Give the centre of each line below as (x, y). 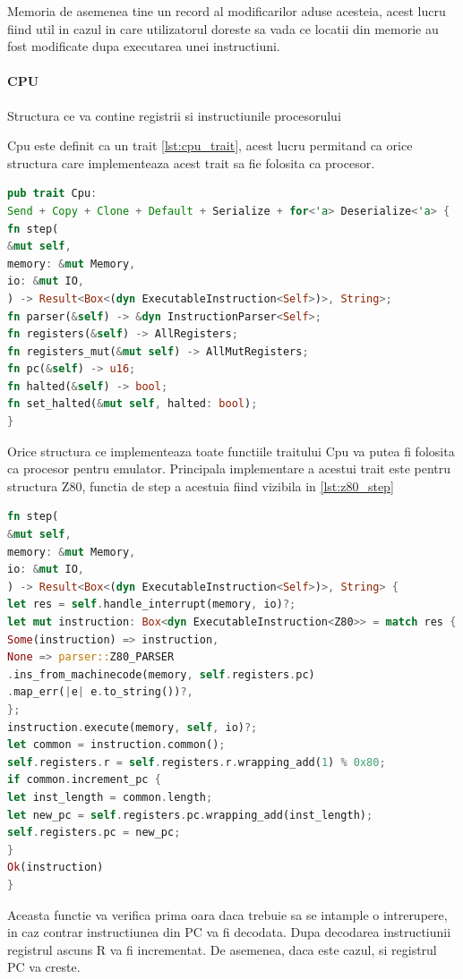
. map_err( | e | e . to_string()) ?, (100, 692)
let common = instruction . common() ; (116, 745)
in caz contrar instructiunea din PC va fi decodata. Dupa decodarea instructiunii (229, 932)
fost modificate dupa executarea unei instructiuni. (144, 46)
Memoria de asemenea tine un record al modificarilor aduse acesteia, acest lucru (227, 11)
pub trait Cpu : (52, 194)
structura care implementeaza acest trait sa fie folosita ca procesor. (191, 162)
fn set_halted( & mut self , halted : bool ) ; (133, 404)
